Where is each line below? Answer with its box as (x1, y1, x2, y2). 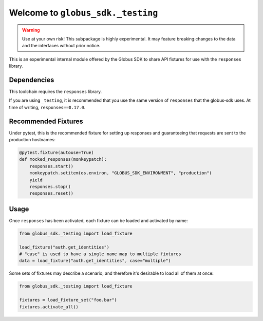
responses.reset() (29, 190, 74, 196)
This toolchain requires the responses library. (9, 89, 102, 94)
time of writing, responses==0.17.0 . (9, 104, 86, 110)
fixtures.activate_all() (19, 304, 79, 309)
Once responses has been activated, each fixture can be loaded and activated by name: (9, 217, 188, 224)
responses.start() (29, 163, 74, 169)
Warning (22, 27, 40, 33)
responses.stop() (29, 184, 71, 189)
